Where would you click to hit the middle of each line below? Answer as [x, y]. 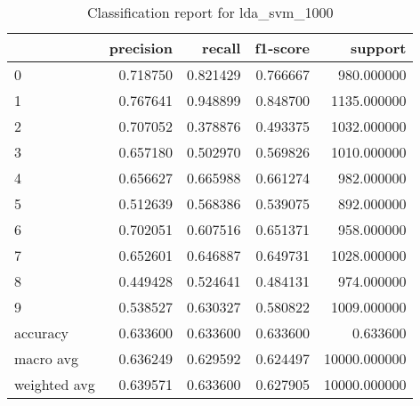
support [379, 48]
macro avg [47, 358]
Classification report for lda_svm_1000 [210, 12]
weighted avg [55, 384]
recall [222, 48]
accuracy [41, 333]
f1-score [283, 48]
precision [141, 48]
